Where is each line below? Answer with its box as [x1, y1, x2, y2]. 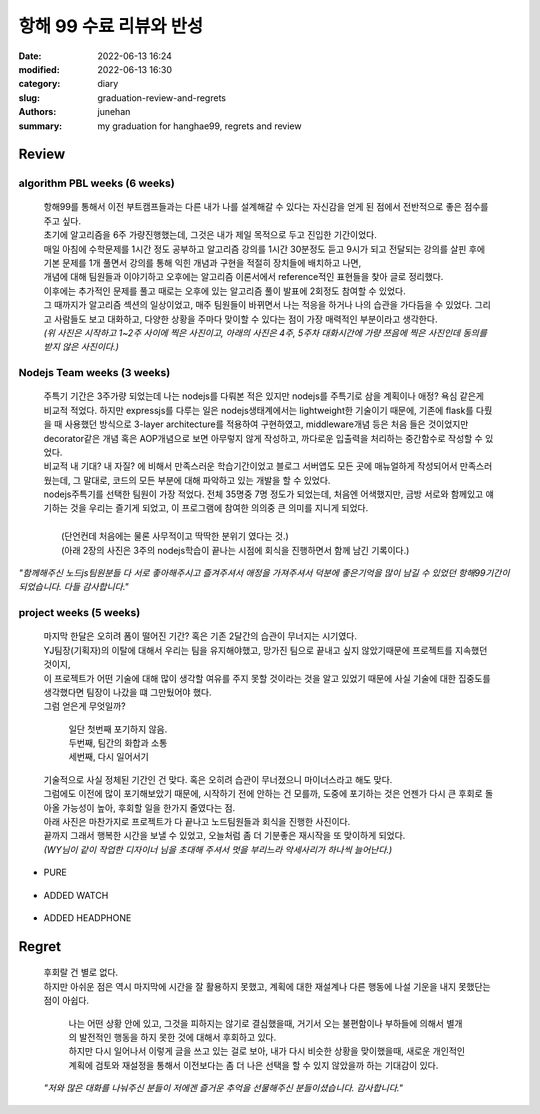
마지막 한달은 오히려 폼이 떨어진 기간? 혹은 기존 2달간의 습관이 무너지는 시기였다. [43, 630, 357, 642]
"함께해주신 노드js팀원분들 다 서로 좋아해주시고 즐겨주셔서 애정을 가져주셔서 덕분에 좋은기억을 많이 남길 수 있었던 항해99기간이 [18, 567, 510, 579]
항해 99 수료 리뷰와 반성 [18, 15, 204, 37]
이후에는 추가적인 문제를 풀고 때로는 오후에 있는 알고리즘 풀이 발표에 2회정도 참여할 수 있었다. [43, 285, 406, 297]
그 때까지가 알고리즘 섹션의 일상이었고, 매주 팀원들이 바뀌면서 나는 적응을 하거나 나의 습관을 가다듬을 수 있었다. [43, 299, 473, 311]
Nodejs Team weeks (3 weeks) [18, 366, 171, 380]
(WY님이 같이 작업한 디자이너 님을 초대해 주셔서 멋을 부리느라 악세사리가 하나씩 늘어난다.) [43, 843, 393, 855]
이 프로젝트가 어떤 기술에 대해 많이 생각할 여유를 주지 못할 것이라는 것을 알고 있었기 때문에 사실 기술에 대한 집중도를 [43, 672, 491, 684]
